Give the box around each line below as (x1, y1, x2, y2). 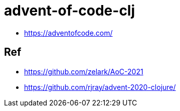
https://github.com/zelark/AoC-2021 (24, 67, 143, 76)
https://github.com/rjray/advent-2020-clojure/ (24, 82, 176, 91)
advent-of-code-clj (4, 2, 135, 19)
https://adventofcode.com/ (24, 28, 113, 37)
